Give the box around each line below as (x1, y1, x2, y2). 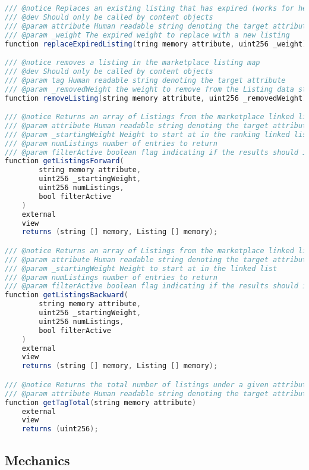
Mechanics (5, 450, 70, 469)
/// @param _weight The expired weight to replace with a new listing (5, 30, 290, 39)
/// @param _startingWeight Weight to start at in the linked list (5, 264, 278, 273)
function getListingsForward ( (5, 157, 124, 166)
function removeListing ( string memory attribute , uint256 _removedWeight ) (5, 94, 307, 102)
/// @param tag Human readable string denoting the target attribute (5, 76, 286, 85)
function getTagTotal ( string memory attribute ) (5, 398, 197, 407)
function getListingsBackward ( (5, 291, 128, 300)
